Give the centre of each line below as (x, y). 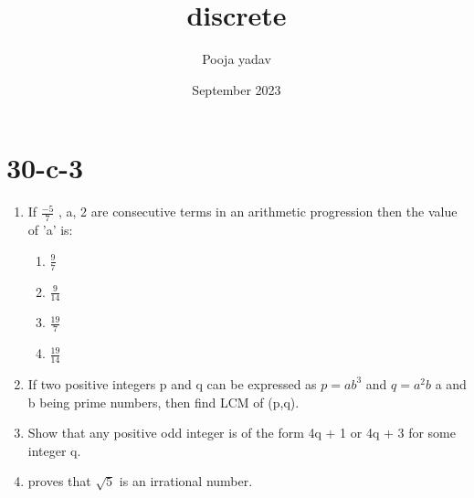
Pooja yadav (237, 59)
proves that (59, 481)
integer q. (54, 450)
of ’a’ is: (50, 230)
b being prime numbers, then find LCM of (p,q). (163, 402)
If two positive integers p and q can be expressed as (172, 383)
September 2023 (237, 89)
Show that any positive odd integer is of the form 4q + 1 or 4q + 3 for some (242, 433)
